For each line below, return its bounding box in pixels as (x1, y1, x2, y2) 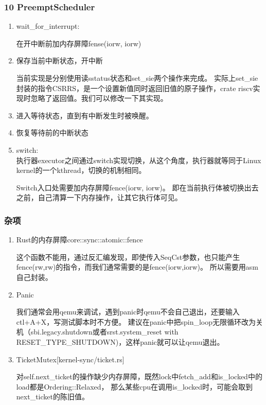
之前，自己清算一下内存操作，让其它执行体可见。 (16, 192, 182, 203)
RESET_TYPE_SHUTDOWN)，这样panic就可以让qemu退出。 (16, 336, 224, 347)
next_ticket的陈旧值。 (16, 391, 89, 402)
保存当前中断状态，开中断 (16, 55, 103, 66)
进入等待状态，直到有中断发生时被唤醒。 (16, 110, 153, 120)
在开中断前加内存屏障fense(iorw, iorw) (16, 38, 141, 48)
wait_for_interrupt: (16, 21, 80, 31)
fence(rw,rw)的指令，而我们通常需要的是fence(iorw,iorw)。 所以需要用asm (16, 261, 258, 272)
